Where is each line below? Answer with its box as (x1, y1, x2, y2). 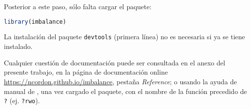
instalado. (4, 41, 33, 51)
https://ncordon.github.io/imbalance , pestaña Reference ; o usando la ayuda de (4, 76, 237, 86)
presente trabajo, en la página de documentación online (4, 67, 168, 77)
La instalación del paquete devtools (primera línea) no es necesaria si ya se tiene (4, 31, 245, 42)
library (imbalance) (4, 18, 66, 25)
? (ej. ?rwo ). (4, 95, 40, 106)
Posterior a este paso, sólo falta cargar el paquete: (4, 1, 152, 11)
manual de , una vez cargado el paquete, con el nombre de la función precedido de (4, 86, 247, 96)
